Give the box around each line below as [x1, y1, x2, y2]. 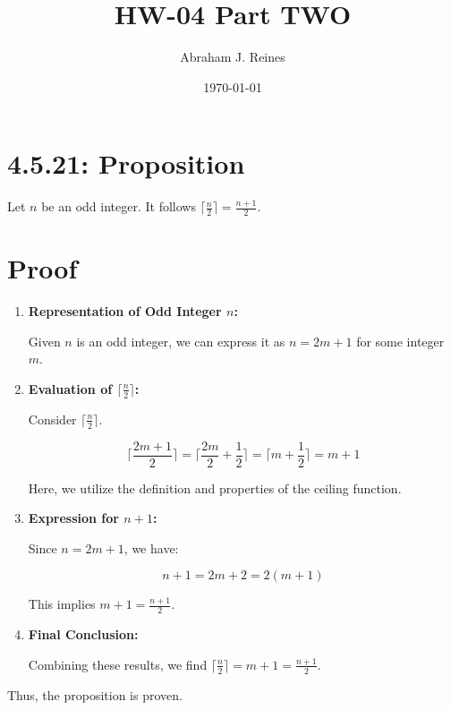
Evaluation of [28, 379, 113, 398]
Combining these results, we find [28, 654, 208, 673]
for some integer [356, 331, 445, 350]
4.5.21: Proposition [7, 145, 245, 182]
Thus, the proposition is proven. [7, 685, 183, 704]
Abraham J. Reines [180, 47, 285, 66]
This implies [28, 595, 96, 613]
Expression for [28, 509, 119, 527]
